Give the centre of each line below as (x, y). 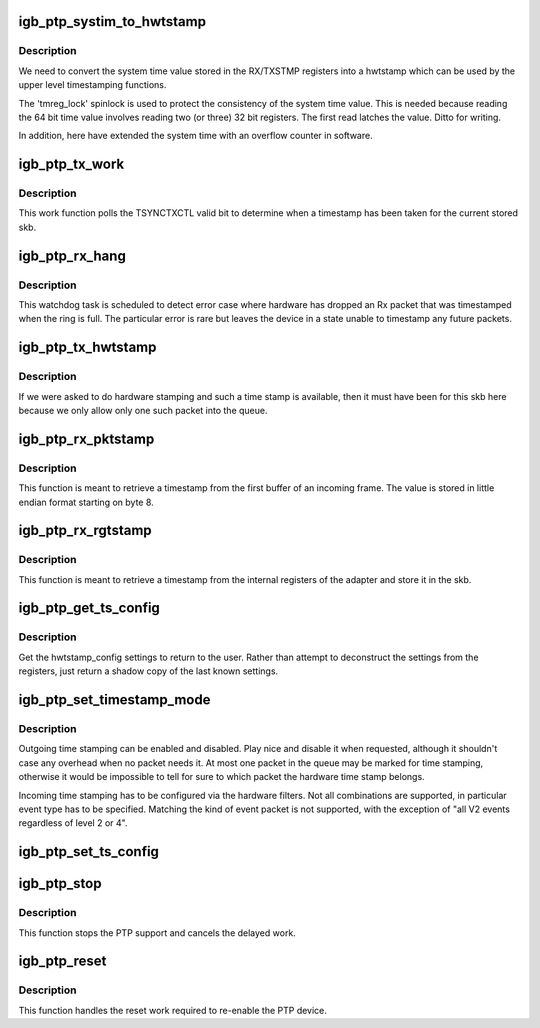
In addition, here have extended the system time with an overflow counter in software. (196, 136)
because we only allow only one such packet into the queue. (143, 410)
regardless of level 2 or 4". (73, 823)
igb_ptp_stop (60, 883)
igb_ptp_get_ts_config (89, 608)
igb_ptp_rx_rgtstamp (85, 530)
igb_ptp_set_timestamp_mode (114, 700)
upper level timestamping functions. (92, 85)
